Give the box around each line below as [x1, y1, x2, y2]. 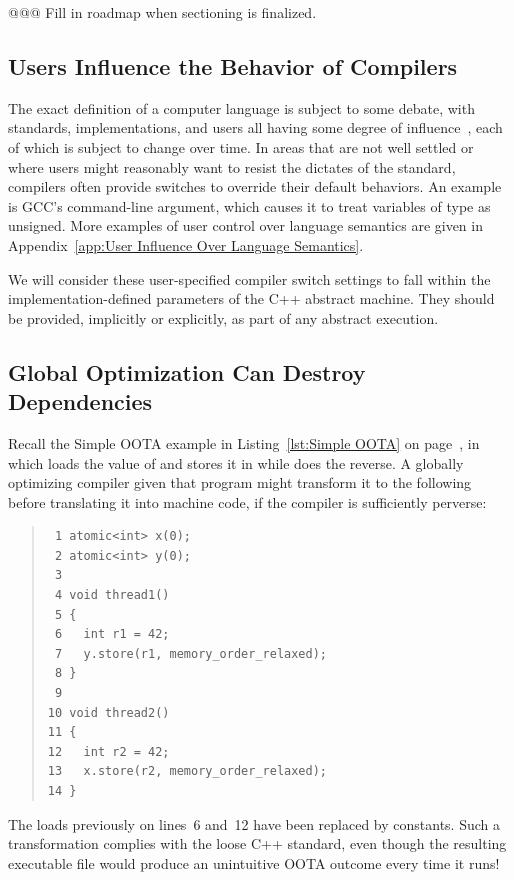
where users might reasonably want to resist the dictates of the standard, [8, 156, 456, 177]
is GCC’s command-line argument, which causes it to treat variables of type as [8, 195, 491, 216]
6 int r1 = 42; [54, 627, 170, 642]
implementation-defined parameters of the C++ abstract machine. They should [8, 288, 495, 309]
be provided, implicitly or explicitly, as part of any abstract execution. [8, 307, 439, 328]
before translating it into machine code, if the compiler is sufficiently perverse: [8, 491, 487, 512]
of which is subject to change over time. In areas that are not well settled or [8, 136, 474, 157]
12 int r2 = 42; [47, 744, 170, 759]
